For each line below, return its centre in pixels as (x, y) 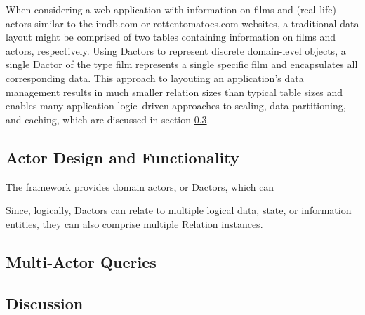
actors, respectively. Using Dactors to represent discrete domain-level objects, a (176, 50)
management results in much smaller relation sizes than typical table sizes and (174, 92)
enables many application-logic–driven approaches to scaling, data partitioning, (176, 106)
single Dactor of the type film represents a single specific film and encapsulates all (182, 64)
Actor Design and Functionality (122, 157)
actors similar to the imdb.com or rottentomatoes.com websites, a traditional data (182, 23)
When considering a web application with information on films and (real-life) (171, 9)
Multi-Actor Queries (81, 261)
